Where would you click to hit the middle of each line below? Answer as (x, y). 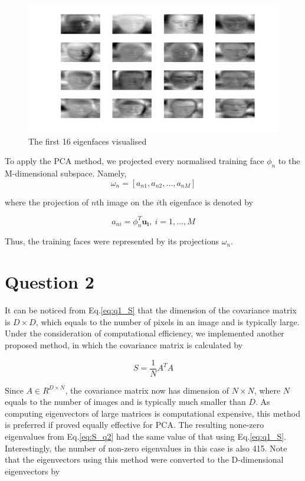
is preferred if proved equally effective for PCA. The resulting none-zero (135, 425)
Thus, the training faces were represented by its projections (112, 241)
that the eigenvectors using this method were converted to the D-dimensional (144, 459)
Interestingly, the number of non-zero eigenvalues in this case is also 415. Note (146, 448)
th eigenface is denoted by (206, 202)
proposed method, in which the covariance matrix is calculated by (124, 344)
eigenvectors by (32, 471)
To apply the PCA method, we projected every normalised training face (135, 161)
